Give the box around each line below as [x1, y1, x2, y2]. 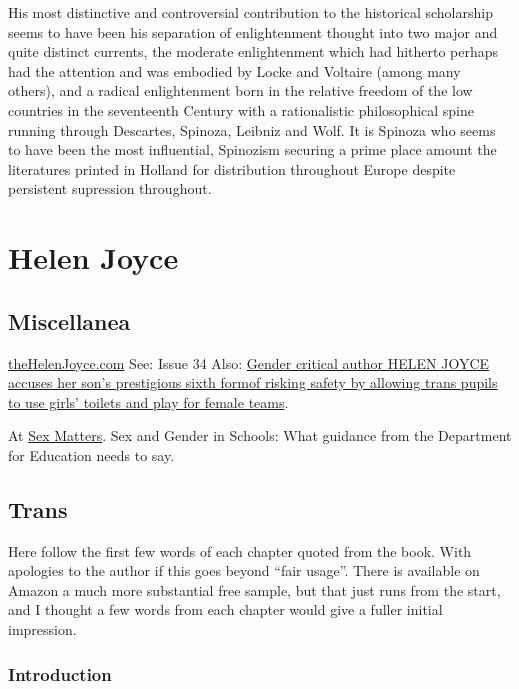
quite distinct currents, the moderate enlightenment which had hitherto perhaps [8, 41, 499, 62]
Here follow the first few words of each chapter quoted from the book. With [8, 540, 472, 561]
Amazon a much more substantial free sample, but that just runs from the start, [8, 579, 501, 600]
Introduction [8, 661, 112, 686]
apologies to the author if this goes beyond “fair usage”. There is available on [8, 560, 480, 581]
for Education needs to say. [8, 444, 175, 465]
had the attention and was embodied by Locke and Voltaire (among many [8, 60, 461, 81]
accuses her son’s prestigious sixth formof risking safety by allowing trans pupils [8, 372, 498, 393]
